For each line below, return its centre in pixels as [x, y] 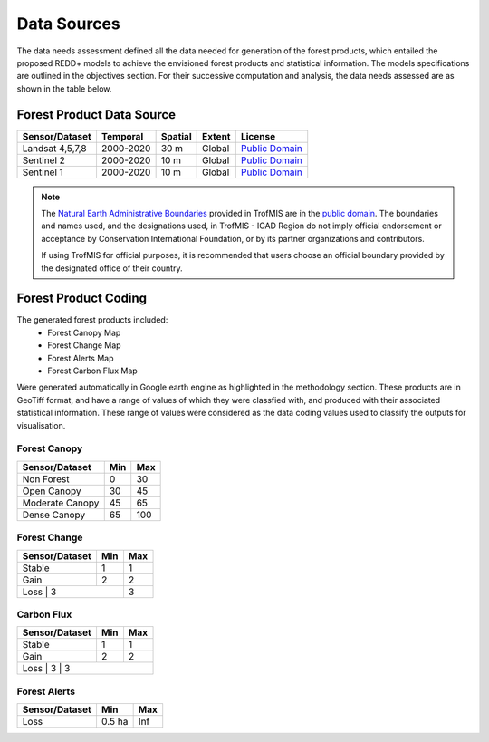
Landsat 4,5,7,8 [55, 148]
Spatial [176, 136]
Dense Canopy [54, 515]
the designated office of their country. [112, 268]
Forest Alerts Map [81, 358]
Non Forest [46, 478]
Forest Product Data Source [96, 115]
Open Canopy [52, 491]
